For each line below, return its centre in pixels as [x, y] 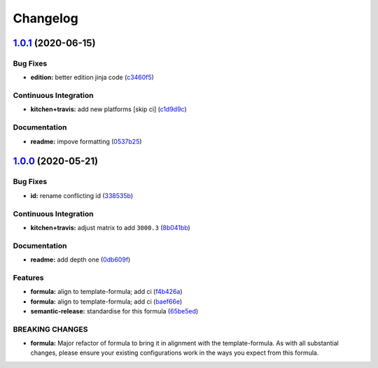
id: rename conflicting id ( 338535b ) [82, 195]
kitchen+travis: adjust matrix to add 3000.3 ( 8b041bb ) [110, 227]
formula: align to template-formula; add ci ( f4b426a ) [106, 292]
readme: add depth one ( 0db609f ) [80, 260]
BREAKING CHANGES [50, 329]
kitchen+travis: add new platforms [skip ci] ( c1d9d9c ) [108, 109]
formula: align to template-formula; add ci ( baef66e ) [106, 302]
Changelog [45, 18]
